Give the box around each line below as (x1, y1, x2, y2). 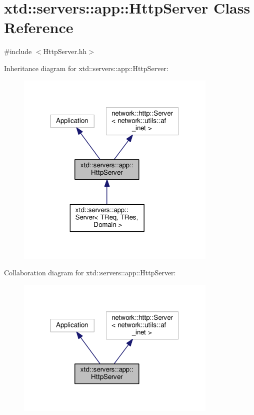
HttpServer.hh (43, 46, 87, 57)
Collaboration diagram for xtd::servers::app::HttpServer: (4, 267, 176, 278)
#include (4, 46, 32, 57)
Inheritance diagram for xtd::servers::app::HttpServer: (4, 63, 168, 73)
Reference (4, 17, 73, 38)
